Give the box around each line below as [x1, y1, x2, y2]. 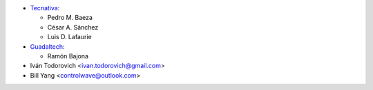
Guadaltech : [30, 42, 65, 51]
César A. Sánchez [47, 23, 99, 31]
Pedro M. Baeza [47, 14, 93, 22]
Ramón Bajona [47, 52, 89, 60]
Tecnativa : [30, 4, 60, 12]
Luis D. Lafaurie [47, 33, 93, 41]
